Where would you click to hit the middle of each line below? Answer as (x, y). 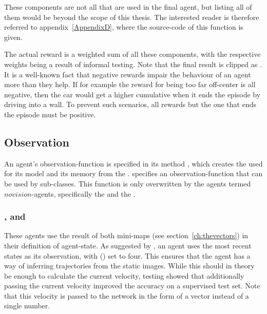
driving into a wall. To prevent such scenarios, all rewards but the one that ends (130, 104)
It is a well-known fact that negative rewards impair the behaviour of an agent (128, 74)
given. (13, 37)
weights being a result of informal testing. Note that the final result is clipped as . (133, 64)
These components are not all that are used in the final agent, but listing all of (128, 7)
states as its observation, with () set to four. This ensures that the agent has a (127, 255)
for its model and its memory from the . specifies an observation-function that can (133, 173)
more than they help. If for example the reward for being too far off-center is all (130, 84)
